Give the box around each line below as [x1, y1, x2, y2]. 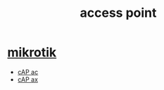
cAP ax [17, 75, 39, 84]
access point [80, 5, 157, 21]
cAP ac [17, 67, 39, 76]
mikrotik [7, 44, 57, 60]
